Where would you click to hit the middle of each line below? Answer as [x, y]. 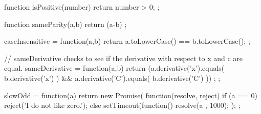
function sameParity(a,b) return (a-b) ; [66, 24]
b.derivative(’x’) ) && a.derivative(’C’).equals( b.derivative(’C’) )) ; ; [112, 78]
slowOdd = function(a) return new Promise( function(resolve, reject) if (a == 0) [131, 95]
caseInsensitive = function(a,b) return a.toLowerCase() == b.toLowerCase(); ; [127, 41]
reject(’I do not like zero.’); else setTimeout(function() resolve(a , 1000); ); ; [122, 105]
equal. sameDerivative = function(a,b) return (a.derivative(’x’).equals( [114, 68]
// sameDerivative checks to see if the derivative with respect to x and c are [124, 58]
